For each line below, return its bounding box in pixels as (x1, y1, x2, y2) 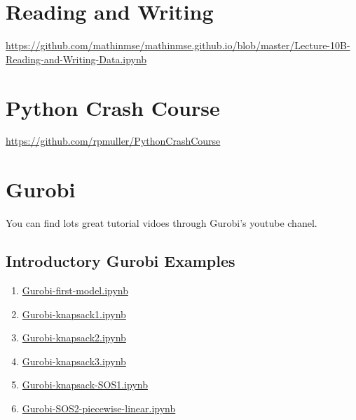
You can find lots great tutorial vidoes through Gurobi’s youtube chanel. (6, 216, 317, 230)
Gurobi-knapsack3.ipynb (22, 353, 126, 368)
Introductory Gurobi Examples (6, 250, 235, 272)
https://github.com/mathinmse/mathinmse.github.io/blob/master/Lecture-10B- (6, 38, 350, 53)
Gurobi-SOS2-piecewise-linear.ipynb (22, 400, 176, 415)
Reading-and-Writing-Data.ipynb (6, 51, 147, 66)
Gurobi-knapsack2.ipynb (22, 330, 126, 345)
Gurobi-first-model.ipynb (22, 282, 128, 297)
